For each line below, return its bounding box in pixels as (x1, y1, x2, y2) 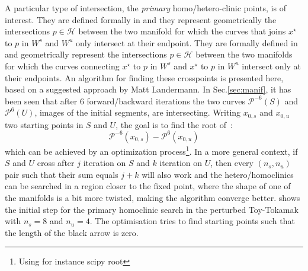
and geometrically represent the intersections (5, 48, 167, 60)
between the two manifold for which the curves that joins (78, 25, 286, 37)
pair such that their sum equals (5, 168, 118, 180)
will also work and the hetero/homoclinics (142, 168, 294, 180)
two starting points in (5, 118, 84, 130)
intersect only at (242, 59, 301, 72)
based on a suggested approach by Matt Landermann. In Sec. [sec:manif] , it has (5, 83, 291, 95)
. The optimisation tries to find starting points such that (89, 215, 295, 227)
